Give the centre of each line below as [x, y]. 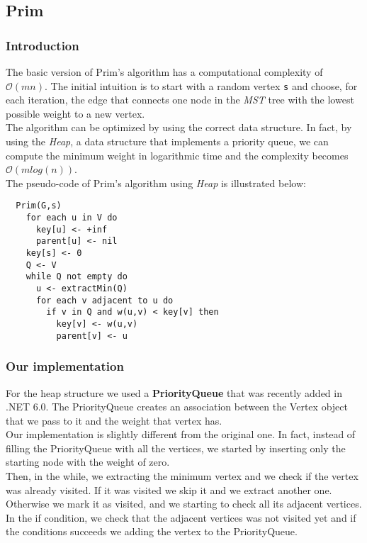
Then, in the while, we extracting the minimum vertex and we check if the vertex [182, 476]
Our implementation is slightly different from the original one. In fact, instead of [181, 434]
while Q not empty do [77, 277]
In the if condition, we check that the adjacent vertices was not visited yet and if [181, 517]
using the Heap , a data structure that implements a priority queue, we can [167, 141]
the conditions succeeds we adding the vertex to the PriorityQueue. [152, 531]
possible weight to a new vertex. [75, 113]
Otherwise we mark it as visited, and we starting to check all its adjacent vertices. [184, 504]
